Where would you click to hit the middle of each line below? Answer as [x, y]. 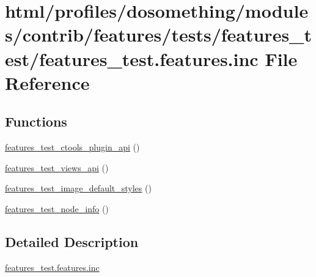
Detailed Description [72, 241]
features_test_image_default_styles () [78, 188]
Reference [47, 82]
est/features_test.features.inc [132, 58]
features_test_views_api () [57, 167]
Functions [36, 121]
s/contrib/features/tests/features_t [158, 35]
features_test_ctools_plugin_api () [72, 147]
